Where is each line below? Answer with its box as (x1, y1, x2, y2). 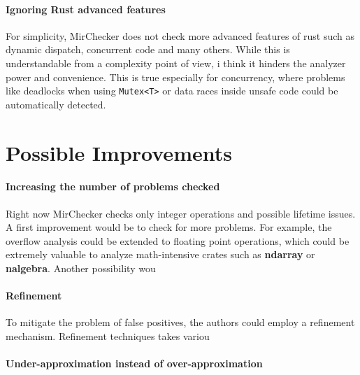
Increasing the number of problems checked (6, 179, 220, 194)
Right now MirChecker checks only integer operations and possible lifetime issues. (6, 206, 356, 220)
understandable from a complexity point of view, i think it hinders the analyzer (6, 55, 346, 70)
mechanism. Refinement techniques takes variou (6, 328, 210, 343)
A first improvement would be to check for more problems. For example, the (6, 220, 332, 234)
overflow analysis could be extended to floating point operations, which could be (6, 233, 350, 248)
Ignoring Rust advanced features (6, 1, 166, 16)
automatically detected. (6, 97, 106, 111)
